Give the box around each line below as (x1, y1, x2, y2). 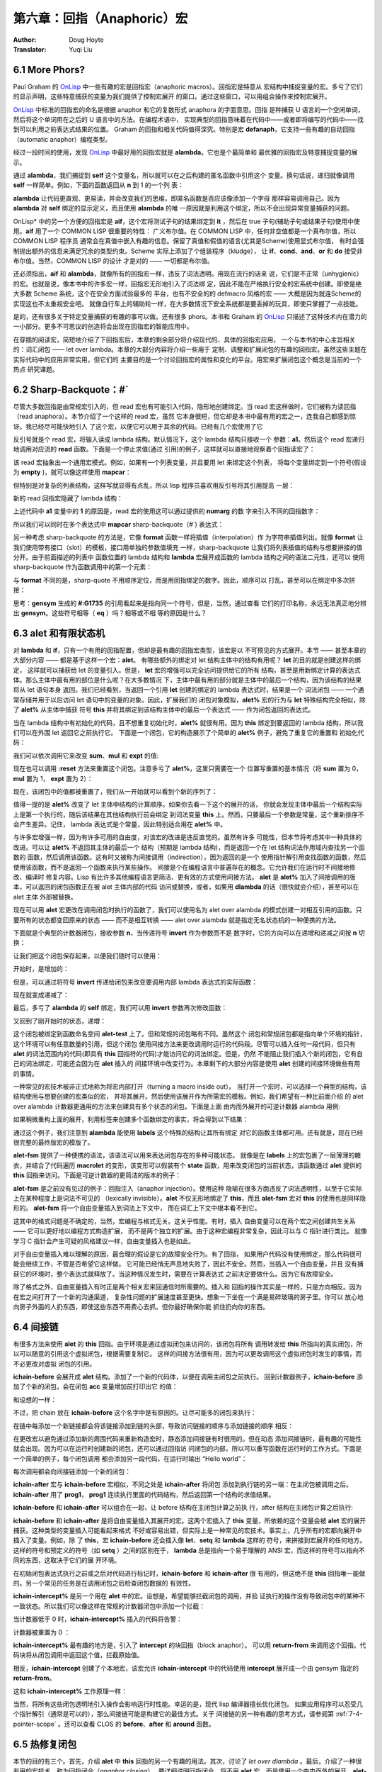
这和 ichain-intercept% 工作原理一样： (13, 1687, 127, 1695)
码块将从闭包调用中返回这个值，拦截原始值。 (13, 1651, 144, 1659)
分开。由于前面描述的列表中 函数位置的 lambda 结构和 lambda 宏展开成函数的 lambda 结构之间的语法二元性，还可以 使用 (13, 553, 366, 561)
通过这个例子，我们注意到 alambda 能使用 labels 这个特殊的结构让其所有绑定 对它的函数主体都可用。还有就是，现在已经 (13, 1128, 364, 1137)
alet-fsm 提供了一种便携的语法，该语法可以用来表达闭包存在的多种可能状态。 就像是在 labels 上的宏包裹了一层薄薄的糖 (13, 1151, 361, 1160)
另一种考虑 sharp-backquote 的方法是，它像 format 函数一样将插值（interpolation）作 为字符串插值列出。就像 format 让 (13, 533, 364, 542)
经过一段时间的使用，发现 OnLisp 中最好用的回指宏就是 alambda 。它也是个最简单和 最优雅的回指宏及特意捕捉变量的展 (13, 148, 358, 157)
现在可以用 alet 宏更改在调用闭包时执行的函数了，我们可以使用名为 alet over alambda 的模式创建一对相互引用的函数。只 (13, 906, 362, 914)
